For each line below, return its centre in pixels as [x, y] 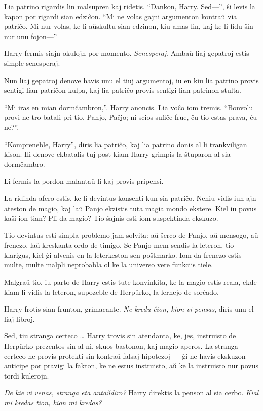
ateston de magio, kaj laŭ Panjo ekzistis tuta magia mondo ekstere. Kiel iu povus [130, 208]
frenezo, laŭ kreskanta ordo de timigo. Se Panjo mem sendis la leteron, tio [119, 245]
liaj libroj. [20, 318]
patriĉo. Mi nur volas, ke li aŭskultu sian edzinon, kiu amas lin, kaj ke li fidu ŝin [129, 26]
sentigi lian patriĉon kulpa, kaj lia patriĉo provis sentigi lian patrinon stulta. [123, 90]
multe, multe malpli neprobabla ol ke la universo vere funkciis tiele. [109, 265]
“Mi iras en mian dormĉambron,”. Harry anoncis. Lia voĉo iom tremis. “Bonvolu [129, 107]
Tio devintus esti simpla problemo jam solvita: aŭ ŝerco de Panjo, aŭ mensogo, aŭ [131, 235]
